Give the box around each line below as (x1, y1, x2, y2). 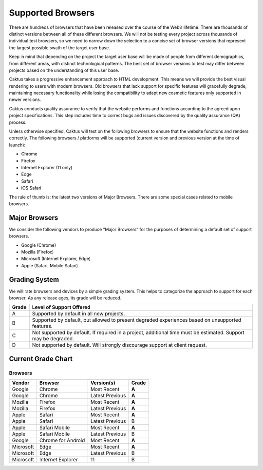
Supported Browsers (9, 7, 95, 18)
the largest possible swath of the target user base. (9, 44, 111, 51)
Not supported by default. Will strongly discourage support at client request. (32, 342, 207, 349)
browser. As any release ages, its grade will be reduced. (9, 295, 122, 301)
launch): (9, 142, 26, 148)
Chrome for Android (39, 437, 85, 444)
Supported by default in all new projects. (32, 310, 125, 317)
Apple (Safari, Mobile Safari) (21, 262, 78, 268)
